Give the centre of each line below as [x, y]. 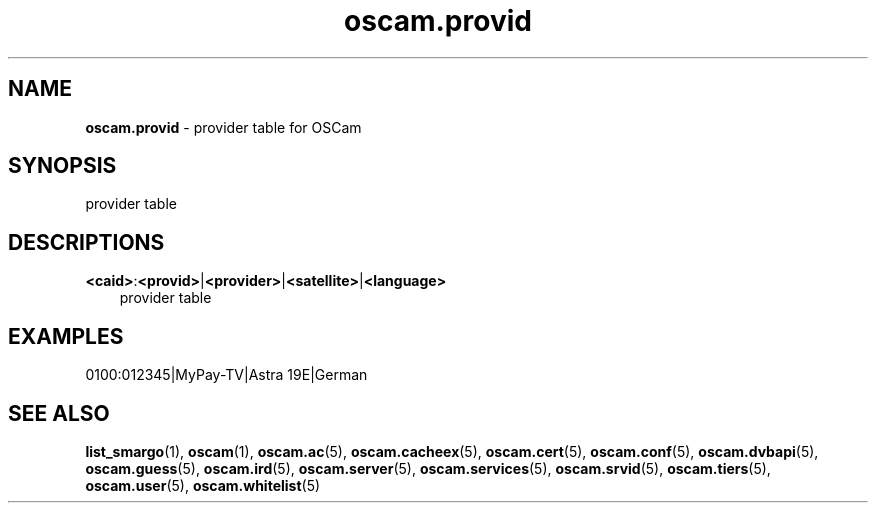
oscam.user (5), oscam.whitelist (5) [203, 485]
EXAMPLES [66, 336]
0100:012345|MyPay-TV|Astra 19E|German [226, 375]
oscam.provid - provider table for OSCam [223, 127]
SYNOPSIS [62, 166]
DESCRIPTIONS [86, 242]
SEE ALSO [59, 413]
